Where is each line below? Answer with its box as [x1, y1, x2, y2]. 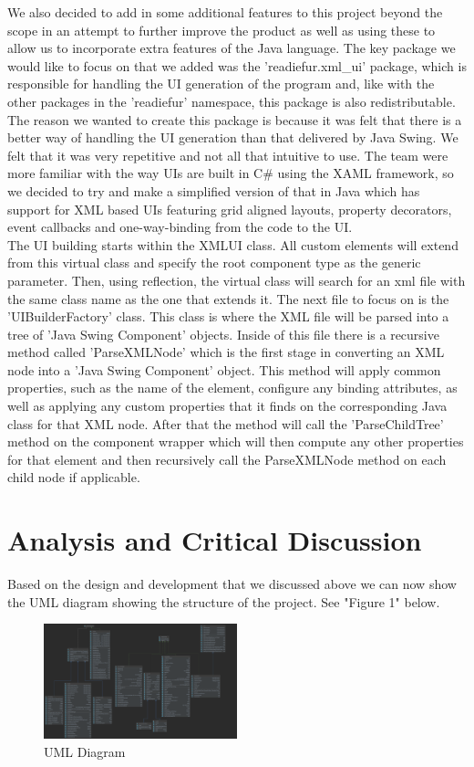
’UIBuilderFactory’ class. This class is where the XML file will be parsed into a [7, 307, 449, 326]
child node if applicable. [7, 468, 140, 487]
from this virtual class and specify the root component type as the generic [7, 253, 421, 272]
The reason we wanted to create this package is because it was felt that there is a [7, 110, 462, 129]
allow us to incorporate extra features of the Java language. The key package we [7, 38, 456, 58]
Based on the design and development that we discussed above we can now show [7, 574, 457, 594]
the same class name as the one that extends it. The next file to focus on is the [7, 289, 449, 308]
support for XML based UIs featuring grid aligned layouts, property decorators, [7, 199, 452, 218]
